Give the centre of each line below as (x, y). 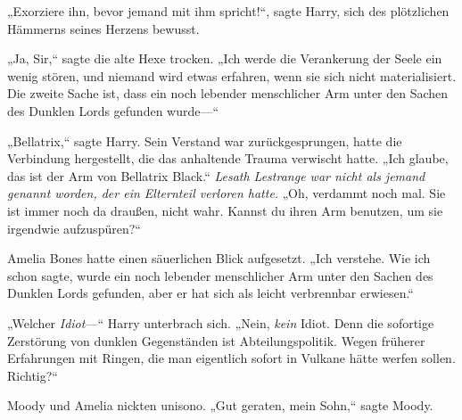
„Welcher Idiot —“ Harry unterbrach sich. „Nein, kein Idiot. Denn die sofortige (221, 322)
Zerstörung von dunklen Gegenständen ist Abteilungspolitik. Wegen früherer (216, 340)
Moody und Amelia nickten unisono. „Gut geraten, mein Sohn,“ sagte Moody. (220, 405)
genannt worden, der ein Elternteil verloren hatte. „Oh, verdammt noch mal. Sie (227, 193)
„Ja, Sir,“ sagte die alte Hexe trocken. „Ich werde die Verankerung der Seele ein (225, 58)
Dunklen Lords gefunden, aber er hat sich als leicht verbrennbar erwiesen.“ (210, 293)
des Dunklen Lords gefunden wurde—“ (113, 110)
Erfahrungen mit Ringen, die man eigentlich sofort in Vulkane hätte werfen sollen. (231, 358)
